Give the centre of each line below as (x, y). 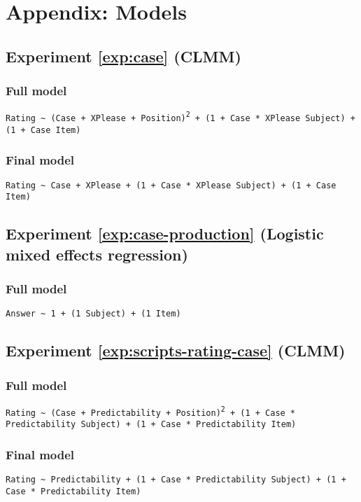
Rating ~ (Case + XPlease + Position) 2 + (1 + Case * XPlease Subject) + (180, 117)
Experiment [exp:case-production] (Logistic (165, 233)
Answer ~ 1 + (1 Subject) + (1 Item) (93, 314)
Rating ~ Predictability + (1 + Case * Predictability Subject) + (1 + (176, 480)
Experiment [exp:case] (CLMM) (123, 56)
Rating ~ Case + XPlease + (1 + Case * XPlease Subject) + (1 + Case (171, 185)
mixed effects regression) (97, 254)
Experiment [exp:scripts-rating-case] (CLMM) (176, 350)
